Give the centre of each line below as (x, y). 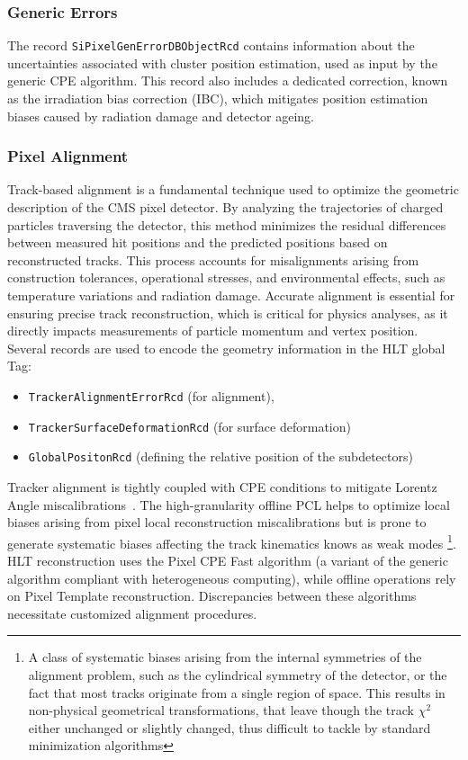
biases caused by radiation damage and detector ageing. (161, 116)
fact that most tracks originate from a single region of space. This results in (237, 692)
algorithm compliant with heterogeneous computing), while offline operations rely (232, 578)
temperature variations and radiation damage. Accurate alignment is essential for (231, 295)
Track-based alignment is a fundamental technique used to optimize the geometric (233, 189)
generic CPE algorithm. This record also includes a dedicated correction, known (228, 80)
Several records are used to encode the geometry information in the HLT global (226, 348)
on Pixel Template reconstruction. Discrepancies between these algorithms (212, 596)
